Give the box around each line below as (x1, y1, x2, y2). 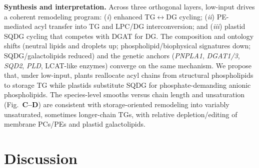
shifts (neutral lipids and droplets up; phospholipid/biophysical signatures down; (4, 40, 251, 51)
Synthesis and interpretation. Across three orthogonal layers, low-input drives (4, 1, 255, 11)
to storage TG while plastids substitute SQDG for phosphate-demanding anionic (4, 79, 251, 90)
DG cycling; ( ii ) (166, 11, 215, 21)
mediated (4, 21, 32, 31)
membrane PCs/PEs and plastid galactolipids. (4, 119, 145, 129)
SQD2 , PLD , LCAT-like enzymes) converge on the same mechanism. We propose (4, 60, 252, 70)
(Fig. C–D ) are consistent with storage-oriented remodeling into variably (4, 99, 229, 109)
